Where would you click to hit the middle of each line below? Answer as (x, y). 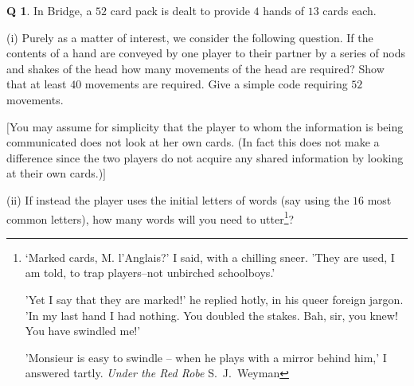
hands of (284, 10)
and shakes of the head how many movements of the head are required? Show (195, 68)
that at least (37, 84)
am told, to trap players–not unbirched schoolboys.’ (150, 273)
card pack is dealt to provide (180, 10)
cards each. (350, 10)
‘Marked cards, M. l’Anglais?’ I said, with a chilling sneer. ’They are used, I (210, 257)
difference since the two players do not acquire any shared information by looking (205, 157)
